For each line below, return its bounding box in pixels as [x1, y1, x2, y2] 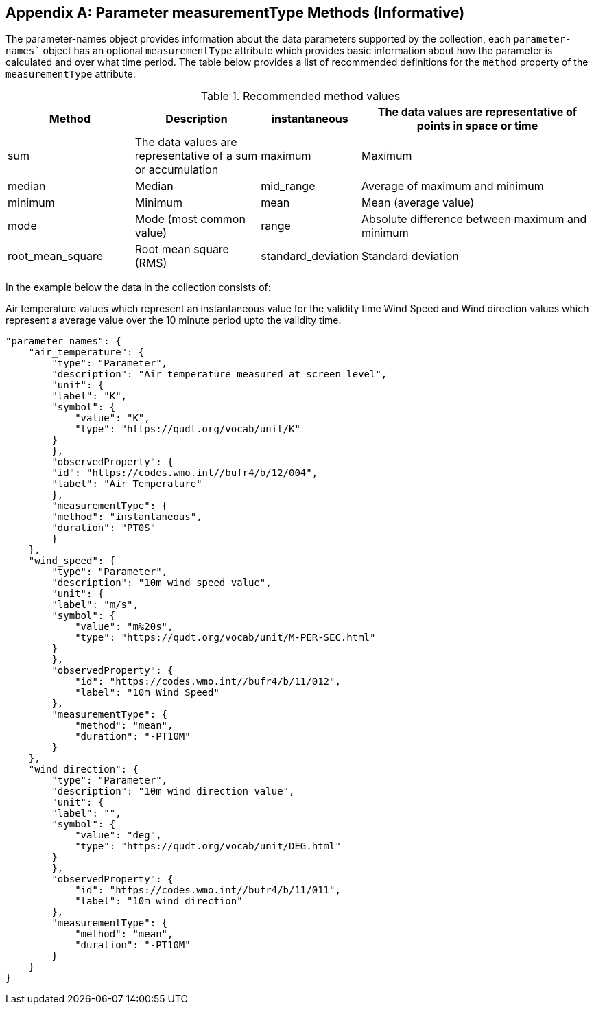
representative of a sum [134, 149, 258, 163]
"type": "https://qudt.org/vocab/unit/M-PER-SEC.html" [75, 632, 376, 644]
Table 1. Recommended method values [200, 89, 401, 104]
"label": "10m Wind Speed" [75, 687, 219, 698]
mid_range [261, 179, 316, 193]
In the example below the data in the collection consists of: [5, 281, 271, 294]
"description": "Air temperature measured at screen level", [51, 368, 388, 380]
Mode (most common [134, 212, 246, 226]
